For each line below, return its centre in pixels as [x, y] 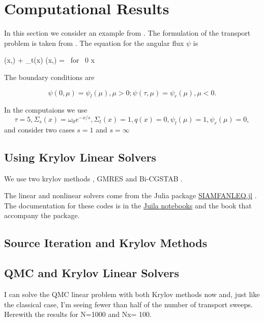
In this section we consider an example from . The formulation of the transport [127, 33]
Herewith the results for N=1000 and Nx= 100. [78, 314]
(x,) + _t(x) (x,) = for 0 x [50, 60]
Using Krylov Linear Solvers [80, 157]
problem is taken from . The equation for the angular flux [94, 43]
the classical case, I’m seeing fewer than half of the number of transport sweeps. [128, 304]
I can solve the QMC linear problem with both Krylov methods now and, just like [132, 294]
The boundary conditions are [49, 77]
